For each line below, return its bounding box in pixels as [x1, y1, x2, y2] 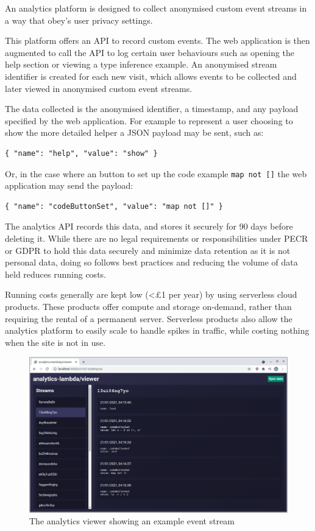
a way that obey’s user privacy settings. [5, 13, 153, 26]
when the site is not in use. [5, 336, 106, 348]
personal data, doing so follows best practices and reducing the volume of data [5, 256, 298, 269]
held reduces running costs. [5, 267, 106, 280]
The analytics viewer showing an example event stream [29, 515, 235, 527]
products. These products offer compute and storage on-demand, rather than [5, 300, 292, 312]
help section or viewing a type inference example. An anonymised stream [5, 58, 277, 71]
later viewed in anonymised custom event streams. [5, 82, 193, 94]
